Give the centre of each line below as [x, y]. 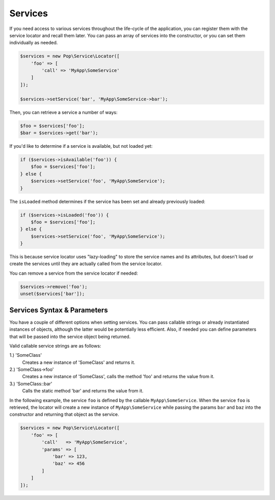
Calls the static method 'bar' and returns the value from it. [83, 391]
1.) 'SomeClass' [26, 355]
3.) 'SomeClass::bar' [31, 384]
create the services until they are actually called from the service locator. [86, 264]
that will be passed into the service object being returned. [70, 336]
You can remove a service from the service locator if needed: [74, 273]
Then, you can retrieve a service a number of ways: [63, 112]
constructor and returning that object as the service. [64, 414]
